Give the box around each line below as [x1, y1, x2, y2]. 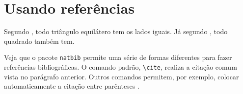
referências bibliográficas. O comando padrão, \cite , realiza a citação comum [4, 61, 237, 72]
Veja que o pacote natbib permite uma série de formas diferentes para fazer [4, 52, 232, 62]
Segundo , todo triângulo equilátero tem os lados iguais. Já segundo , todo [4, 26, 228, 37]
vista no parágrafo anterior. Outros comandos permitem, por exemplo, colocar [4, 71, 239, 81]
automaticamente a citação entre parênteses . [4, 81, 139, 91]
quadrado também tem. [4, 36, 75, 46]
